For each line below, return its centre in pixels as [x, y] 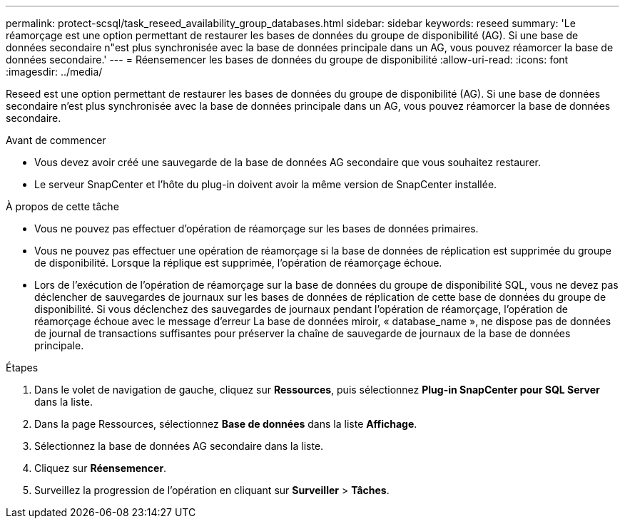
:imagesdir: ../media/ [54, 72]
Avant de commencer [56, 140]
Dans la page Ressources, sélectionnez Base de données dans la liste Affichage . [226, 424]
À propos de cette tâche [62, 206]
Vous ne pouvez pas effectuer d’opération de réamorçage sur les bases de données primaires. [256, 228]
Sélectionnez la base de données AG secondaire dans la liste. [179, 446]
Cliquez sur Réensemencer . [101, 468]
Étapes [22, 368]
